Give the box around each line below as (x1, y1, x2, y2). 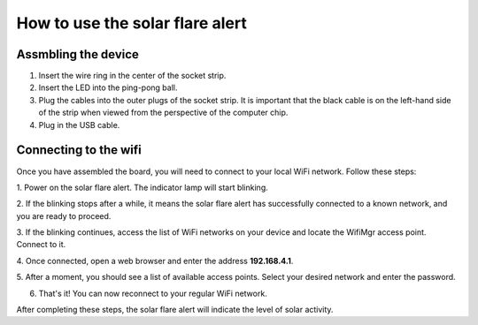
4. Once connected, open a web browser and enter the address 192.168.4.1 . (16, 255, 294, 266)
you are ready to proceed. (16, 210, 112, 221)
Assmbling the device (16, 47, 139, 62)
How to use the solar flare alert (16, 13, 247, 33)
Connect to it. (16, 239, 66, 250)
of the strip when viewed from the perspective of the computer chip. (38, 107, 289, 118)
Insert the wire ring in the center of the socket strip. (38, 71, 227, 81)
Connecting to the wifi (16, 142, 142, 158)
